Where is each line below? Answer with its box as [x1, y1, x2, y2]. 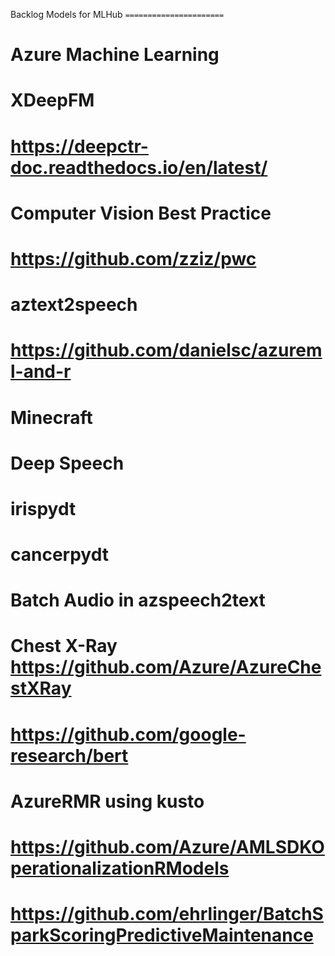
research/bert [10, 744, 129, 767]
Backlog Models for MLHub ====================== [10, 9, 225, 20]
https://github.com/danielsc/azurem [10, 339, 323, 362]
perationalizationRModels [10, 857, 230, 879]
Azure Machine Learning [10, 44, 220, 66]
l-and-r [10, 360, 72, 383]
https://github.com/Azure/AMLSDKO [10, 836, 325, 858]
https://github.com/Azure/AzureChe [10, 656, 322, 679]
